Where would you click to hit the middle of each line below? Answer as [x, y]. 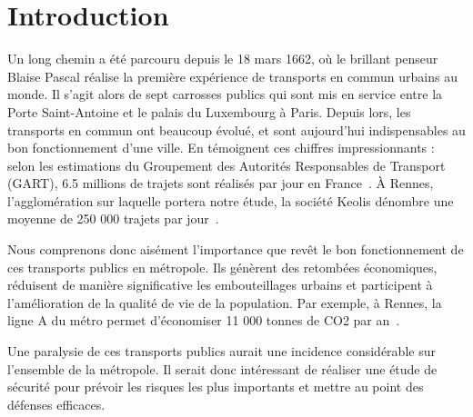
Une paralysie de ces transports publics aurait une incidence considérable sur [221, 351]
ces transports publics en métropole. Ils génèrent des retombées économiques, [222, 267]
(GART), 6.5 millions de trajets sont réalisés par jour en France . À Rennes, [221, 183]
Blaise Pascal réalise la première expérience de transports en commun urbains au [232, 76]
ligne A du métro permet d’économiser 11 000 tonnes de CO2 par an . [204, 320]
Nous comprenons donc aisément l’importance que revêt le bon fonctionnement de [236, 249]
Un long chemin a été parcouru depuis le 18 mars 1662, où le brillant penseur [223, 59]
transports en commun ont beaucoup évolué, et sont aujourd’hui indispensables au [236, 129]
